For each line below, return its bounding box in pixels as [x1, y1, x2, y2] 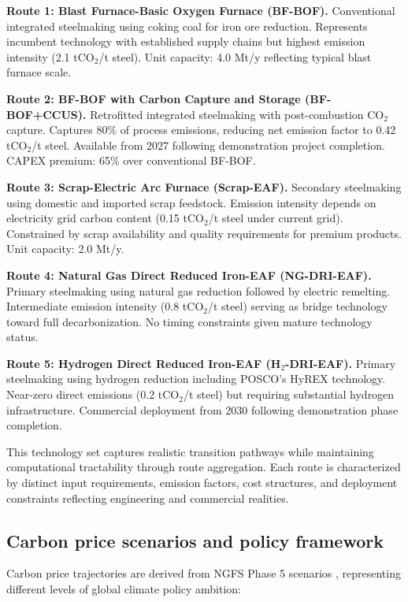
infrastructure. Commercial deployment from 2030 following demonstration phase [6, 401, 399, 418]
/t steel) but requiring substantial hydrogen [183, 386, 395, 403]
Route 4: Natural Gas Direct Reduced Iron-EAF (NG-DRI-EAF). [6, 266, 372, 283]
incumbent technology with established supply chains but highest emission [6, 33, 365, 50]
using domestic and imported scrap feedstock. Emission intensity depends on [6, 194, 376, 210]
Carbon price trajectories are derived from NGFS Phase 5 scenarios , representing [6, 565, 401, 582]
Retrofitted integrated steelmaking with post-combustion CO [90, 106, 384, 122]
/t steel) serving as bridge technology [208, 298, 388, 314]
